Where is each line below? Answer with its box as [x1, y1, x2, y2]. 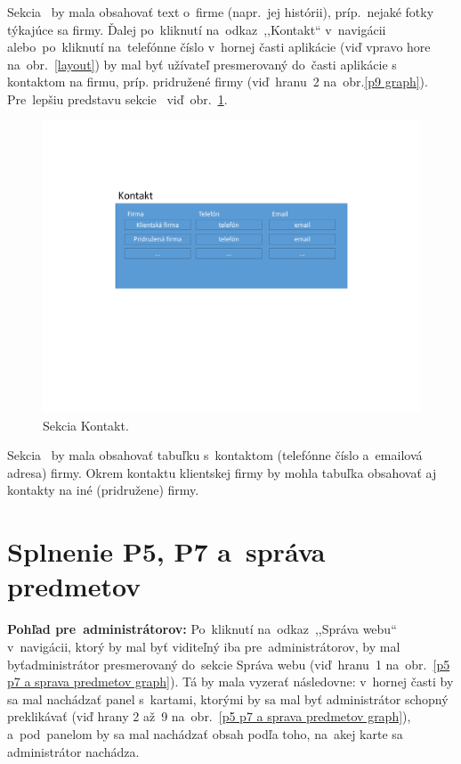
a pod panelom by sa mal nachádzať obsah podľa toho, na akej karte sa [7, 724, 403, 743]
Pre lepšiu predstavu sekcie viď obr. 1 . [7, 89, 228, 108]
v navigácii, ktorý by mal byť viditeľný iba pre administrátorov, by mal [7, 637, 400, 655]
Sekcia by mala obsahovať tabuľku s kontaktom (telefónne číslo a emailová [7, 446, 423, 464]
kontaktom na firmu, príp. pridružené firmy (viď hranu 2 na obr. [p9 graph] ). [7, 72, 428, 91]
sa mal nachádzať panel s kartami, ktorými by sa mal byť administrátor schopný [7, 689, 449, 708]
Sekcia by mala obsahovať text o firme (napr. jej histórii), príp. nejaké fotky [7, 3, 434, 21]
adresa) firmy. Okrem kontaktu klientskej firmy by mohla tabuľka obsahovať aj [7, 463, 437, 481]
